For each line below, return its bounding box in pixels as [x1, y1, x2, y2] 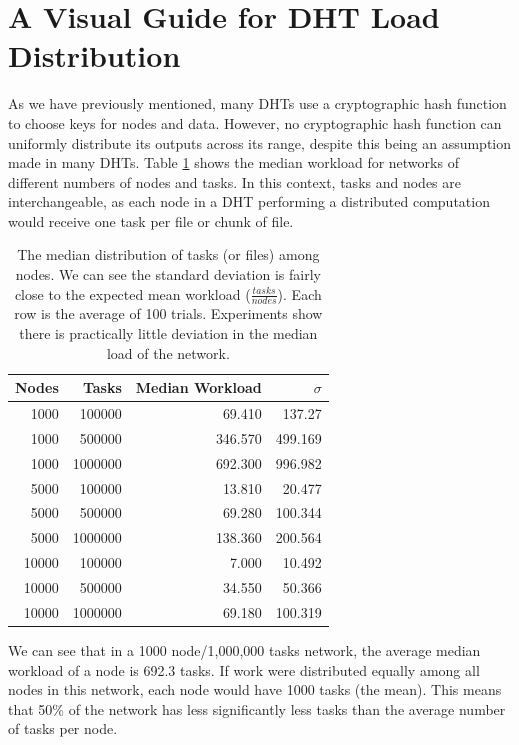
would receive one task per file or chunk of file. [8, 210, 294, 231]
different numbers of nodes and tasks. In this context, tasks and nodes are [8, 171, 461, 192]
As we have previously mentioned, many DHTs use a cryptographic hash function [8, 93, 507, 114]
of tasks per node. [8, 718, 118, 739]
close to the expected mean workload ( [14, 283, 251, 304]
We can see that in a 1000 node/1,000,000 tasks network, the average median [8, 639, 481, 660]
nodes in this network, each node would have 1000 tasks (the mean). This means [8, 679, 502, 700]
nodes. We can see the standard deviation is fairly [15, 264, 321, 285]
